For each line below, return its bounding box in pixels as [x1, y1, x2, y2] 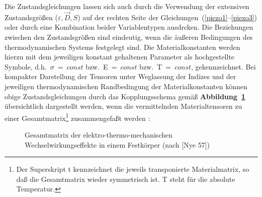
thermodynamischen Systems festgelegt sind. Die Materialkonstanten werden [5, 41, 240, 52]
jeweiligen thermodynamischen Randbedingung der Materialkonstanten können [5, 81, 247, 91]
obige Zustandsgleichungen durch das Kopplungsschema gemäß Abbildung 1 [5, 91, 245, 101]
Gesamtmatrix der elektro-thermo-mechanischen [25, 129, 172, 140]
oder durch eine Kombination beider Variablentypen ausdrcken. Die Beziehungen [5, 22, 253, 32]
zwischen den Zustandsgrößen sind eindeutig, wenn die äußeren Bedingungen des [5, 32, 253, 42]
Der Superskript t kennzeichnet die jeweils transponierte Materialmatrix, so [16, 164, 249, 174]
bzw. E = [85, 61, 117, 72]
